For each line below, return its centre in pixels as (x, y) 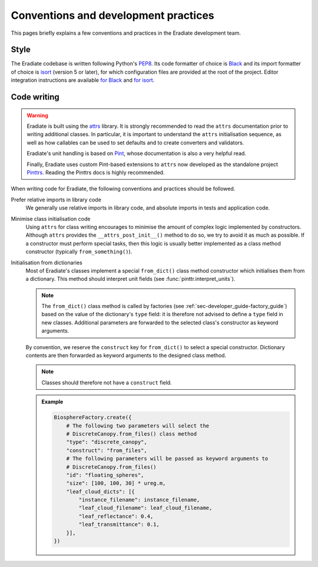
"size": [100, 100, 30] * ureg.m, (116, 483)
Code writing (35, 97)
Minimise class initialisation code (51, 218)
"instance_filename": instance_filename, (139, 500)
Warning (37, 115)
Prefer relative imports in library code (56, 200)
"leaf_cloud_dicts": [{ (100, 491)
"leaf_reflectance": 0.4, (116, 516)
